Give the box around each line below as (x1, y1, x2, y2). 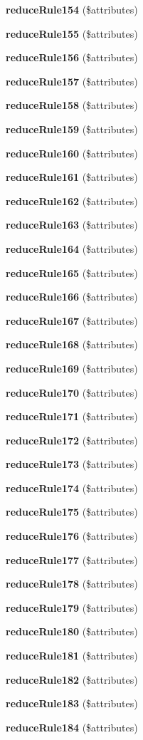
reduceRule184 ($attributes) (6, 719, 138, 734)
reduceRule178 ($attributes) (6, 576, 138, 591)
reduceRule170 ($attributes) (6, 385, 138, 400)
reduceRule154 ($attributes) (6, 2, 138, 16)
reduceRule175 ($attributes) (6, 504, 138, 519)
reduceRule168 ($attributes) (6, 337, 138, 352)
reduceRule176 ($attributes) (6, 528, 138, 543)
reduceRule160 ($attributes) (6, 145, 138, 160)
